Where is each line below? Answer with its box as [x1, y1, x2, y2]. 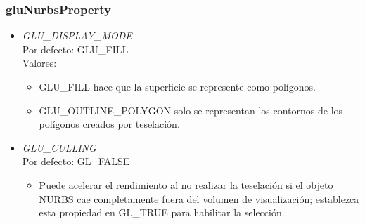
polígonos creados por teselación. [39, 117, 180, 131]
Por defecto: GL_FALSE [22, 154, 130, 169]
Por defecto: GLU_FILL [22, 41, 129, 56]
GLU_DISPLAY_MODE [22, 28, 132, 43]
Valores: [22, 55, 57, 70]
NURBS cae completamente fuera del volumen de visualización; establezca [39, 191, 359, 206]
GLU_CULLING [22, 140, 96, 154]
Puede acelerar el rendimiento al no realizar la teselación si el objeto [39, 177, 333, 192]
